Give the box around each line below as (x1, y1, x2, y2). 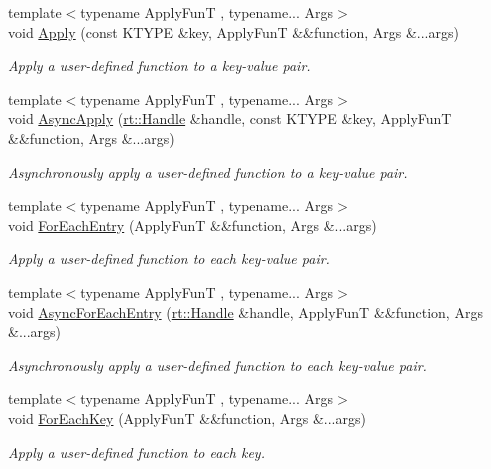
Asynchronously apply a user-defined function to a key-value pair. (8, 161, 408, 182)
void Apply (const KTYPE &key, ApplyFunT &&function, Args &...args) (8, 21, 459, 42)
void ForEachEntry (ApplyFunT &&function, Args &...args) (8, 214, 377, 235)
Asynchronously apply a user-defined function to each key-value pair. (8, 354, 427, 375)
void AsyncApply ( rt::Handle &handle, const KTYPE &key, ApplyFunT (8, 108, 452, 129)
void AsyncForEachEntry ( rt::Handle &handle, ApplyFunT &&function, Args (8, 301, 483, 322)
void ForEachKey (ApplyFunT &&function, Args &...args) (8, 407, 366, 428)
